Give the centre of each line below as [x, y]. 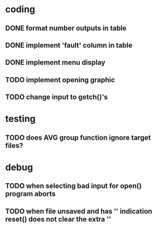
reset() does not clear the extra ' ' [58, 219]
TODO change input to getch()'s [56, 97]
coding [20, 9]
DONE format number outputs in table [66, 28]
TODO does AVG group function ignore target [78, 137]
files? [14, 145]
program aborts [30, 194]
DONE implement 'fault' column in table [69, 45]
